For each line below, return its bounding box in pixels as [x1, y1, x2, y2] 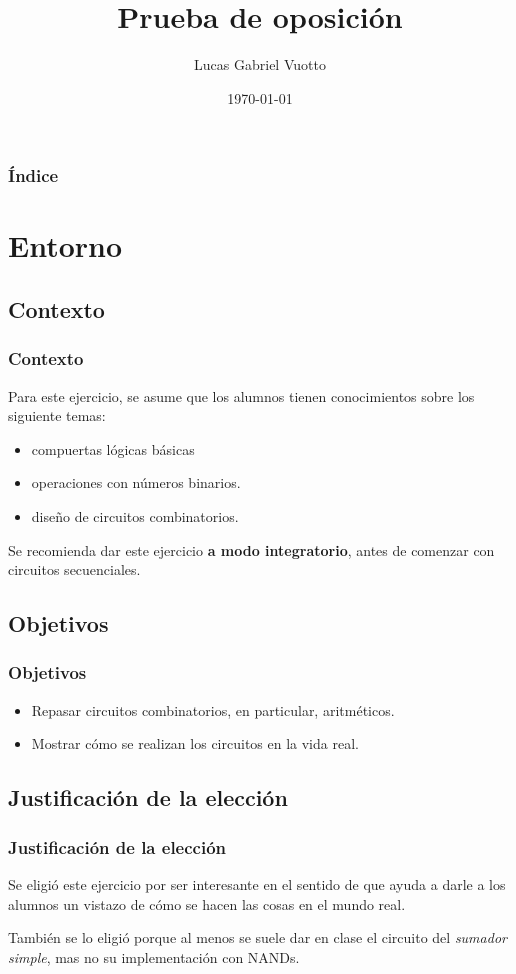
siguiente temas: [8, 405, 106, 426]
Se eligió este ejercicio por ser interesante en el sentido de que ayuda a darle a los [8, 873, 506, 894]
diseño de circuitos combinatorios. [31, 505, 239, 526]
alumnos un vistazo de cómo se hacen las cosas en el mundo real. [8, 893, 406, 914]
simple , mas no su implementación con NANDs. [8, 946, 300, 967]
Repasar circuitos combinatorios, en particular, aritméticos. [31, 699, 395, 720]
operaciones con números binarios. [31, 472, 241, 493]
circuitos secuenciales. [8, 559, 141, 580]
